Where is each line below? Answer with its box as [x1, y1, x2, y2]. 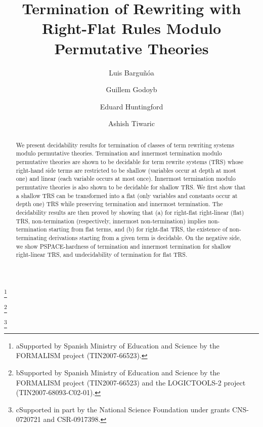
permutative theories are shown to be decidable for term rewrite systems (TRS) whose [16, 157, 244, 166]
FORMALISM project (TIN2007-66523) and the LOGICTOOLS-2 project [16, 377, 246, 387]
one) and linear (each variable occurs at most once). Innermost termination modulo [16, 174, 236, 183]
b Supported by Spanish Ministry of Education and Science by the [16, 367, 220, 378]
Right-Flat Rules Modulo [41, 18, 222, 38]
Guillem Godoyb [106, 84, 157, 95]
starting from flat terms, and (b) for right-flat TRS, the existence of [49, 225, 228, 234]
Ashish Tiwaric [108, 118, 155, 129]
